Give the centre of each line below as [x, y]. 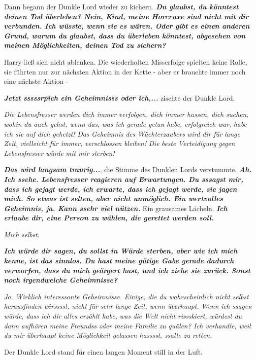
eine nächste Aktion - [36, 81]
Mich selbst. [22, 234]
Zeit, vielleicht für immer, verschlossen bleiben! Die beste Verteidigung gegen [120, 143]
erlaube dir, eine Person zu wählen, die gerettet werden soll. [109, 218]
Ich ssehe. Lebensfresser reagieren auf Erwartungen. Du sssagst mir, [124, 179]
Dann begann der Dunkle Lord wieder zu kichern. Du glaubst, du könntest [121, 6]
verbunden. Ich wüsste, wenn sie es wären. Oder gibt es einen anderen [127, 26]
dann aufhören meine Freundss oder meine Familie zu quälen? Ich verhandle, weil [128, 325]
